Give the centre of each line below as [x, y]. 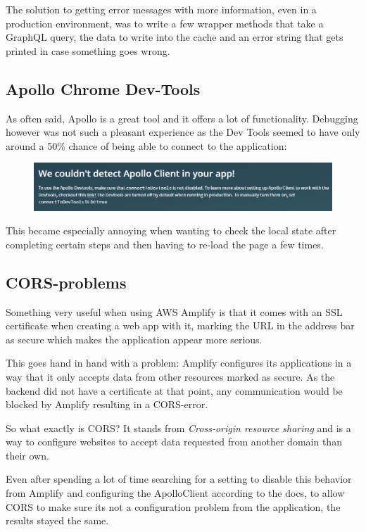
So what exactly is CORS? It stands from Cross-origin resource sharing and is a [178, 427]
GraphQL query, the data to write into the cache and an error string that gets [175, 37]
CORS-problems [66, 282]
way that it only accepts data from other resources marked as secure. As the [170, 376]
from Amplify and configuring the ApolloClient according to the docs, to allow [175, 493]
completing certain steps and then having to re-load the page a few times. [165, 244]
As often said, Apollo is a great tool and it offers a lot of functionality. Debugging [182, 118]
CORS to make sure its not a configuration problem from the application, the [173, 506]
